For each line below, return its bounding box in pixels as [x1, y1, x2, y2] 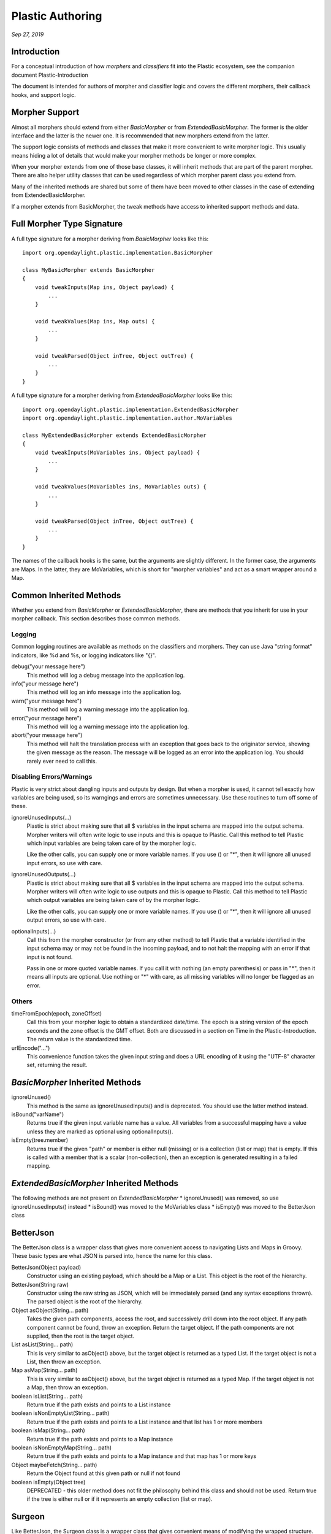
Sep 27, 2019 [11, 31, 44, 38]
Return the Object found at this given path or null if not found [26, 1470, 181, 1477]
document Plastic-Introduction [11, 71, 88, 79]
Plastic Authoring [11, 9, 102, 23]
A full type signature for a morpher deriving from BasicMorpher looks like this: [11, 235, 208, 242]
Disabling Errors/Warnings [11, 773, 93, 781]
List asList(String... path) [11, 1341, 74, 1348]
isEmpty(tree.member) [11, 1136, 69, 1144]
